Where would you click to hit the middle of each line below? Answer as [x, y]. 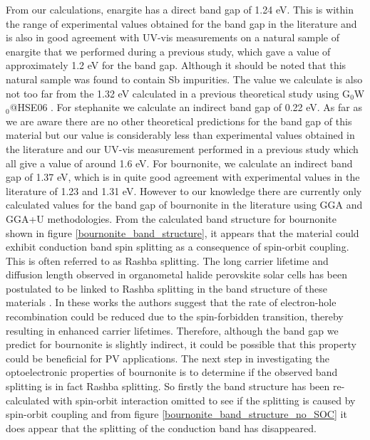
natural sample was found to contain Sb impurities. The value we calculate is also [184, 79]
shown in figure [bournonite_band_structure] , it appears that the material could [183, 232]
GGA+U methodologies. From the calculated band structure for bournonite [171, 218]
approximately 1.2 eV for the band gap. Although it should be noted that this [176, 65]
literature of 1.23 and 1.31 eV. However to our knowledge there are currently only [184, 190]
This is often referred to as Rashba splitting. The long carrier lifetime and [167, 260]
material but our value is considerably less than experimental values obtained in [180, 135]
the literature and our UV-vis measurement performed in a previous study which [182, 148]
